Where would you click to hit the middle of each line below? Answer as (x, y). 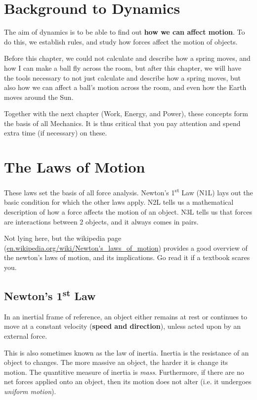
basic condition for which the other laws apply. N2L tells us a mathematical (119, 202)
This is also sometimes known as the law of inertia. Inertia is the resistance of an (127, 352)
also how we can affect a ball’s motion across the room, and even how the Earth (125, 87)
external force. (26, 335)
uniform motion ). (30, 391)
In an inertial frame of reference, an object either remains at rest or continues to (126, 316)
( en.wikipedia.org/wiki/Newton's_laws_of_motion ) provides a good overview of (126, 247)
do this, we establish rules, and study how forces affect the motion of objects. (121, 41)
